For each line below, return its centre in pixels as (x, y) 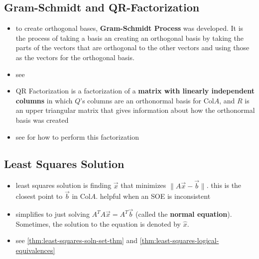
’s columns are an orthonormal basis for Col (147, 100)
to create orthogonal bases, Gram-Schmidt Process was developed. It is (129, 28)
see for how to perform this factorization (77, 136)
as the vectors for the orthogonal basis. (75, 57)
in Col (81, 196)
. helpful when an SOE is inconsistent (153, 196)
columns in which (44, 100)
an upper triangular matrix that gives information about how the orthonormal (135, 110)
